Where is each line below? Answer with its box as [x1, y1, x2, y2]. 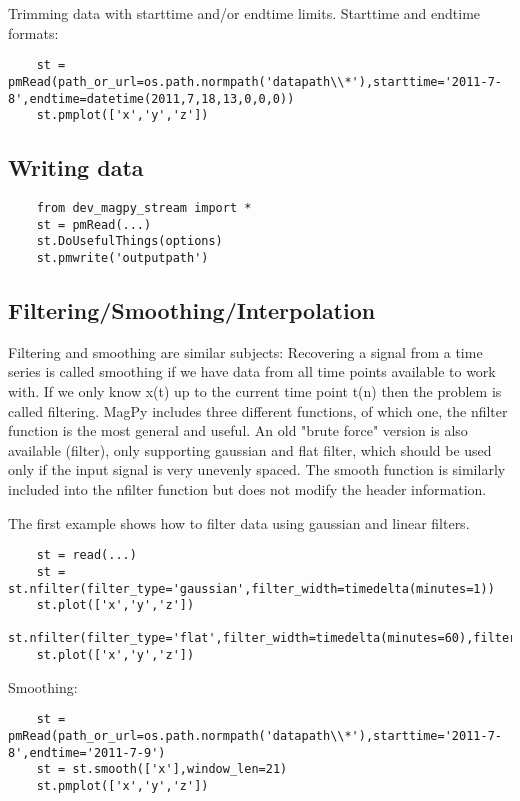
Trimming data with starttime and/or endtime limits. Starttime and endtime [8, 3, 481, 23]
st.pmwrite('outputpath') [36, 250, 209, 265]
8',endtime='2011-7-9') [8, 745, 166, 760]
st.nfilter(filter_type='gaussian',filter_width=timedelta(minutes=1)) [8, 581, 495, 596]
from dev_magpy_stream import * [36, 201, 252, 216]
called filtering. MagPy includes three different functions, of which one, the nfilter [8, 400, 508, 421]
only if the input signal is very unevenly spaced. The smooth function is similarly [8, 459, 506, 480]
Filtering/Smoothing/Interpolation [8, 295, 376, 326]
